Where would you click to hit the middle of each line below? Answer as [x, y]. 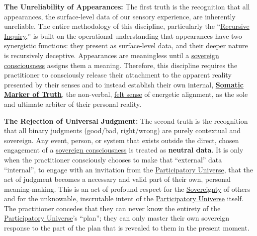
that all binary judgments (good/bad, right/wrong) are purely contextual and [122, 130]
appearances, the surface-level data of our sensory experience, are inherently [120, 16]
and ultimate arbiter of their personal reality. [73, 104]
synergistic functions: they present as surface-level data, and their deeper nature [126, 45]
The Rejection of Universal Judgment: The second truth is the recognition [126, 120]
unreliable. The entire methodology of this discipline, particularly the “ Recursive [127, 26]
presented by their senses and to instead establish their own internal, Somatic [124, 84]
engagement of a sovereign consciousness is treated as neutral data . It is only [124, 150]
